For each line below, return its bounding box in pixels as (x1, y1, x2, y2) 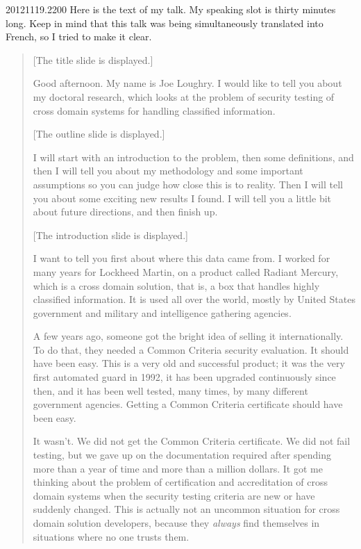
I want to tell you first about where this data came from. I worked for (33, 251, 330, 265)
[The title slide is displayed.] (33, 52, 153, 67)
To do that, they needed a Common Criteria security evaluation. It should (33, 342, 349, 357)
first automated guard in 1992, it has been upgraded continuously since (33, 370, 336, 384)
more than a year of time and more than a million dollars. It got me (33, 461, 323, 475)
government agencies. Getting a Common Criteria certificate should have (33, 397, 343, 411)
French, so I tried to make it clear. (6, 29, 152, 44)
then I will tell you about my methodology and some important (33, 163, 303, 178)
